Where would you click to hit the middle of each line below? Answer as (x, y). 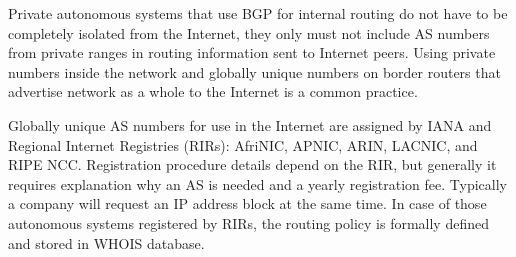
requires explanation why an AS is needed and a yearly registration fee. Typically (257, 183)
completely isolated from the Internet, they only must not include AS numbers (249, 32)
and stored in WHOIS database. (106, 242)
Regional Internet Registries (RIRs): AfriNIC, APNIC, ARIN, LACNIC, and (243, 144)
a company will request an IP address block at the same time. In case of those (247, 203)
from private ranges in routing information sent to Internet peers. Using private (252, 52)
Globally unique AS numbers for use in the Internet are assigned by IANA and (250, 124)
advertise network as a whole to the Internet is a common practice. (213, 91)
